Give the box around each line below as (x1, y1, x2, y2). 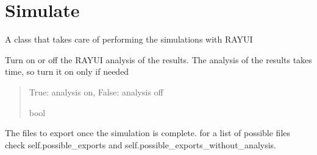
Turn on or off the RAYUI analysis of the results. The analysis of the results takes (5, 53, 312, 66)
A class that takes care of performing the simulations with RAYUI (5, 33, 253, 46)
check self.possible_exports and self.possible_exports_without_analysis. (5, 138, 276, 151)
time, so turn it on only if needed (5, 65, 129, 78)
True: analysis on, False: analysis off (29, 85, 163, 98)
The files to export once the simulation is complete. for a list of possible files (5, 126, 291, 139)
